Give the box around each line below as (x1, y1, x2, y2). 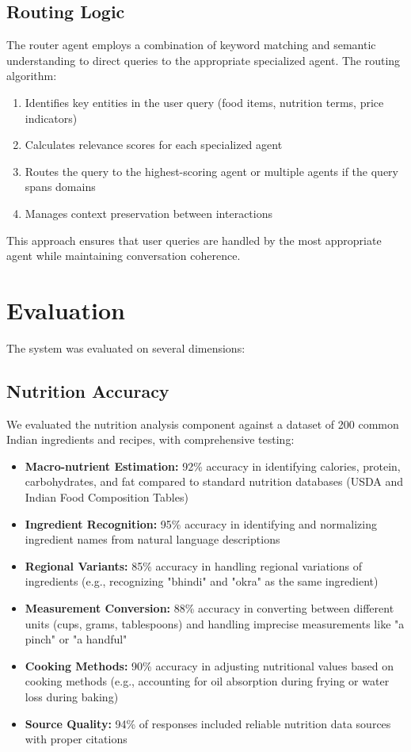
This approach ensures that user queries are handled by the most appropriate (6, 231, 382, 248)
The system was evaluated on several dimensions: (6, 339, 245, 356)
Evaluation (6, 293, 125, 326)
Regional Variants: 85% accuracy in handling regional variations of (25, 557, 362, 574)
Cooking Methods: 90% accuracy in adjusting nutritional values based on (25, 657, 394, 674)
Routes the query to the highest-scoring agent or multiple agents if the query (25, 162, 398, 179)
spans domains (25, 178, 96, 195)
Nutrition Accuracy (6, 378, 169, 403)
